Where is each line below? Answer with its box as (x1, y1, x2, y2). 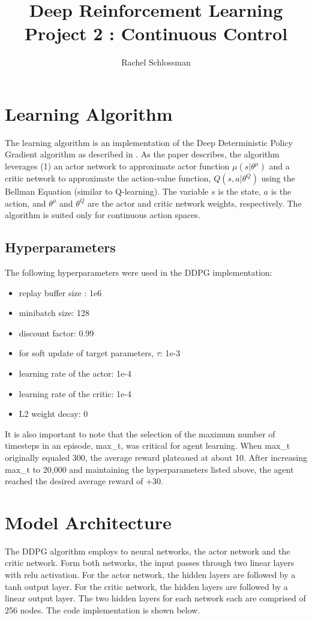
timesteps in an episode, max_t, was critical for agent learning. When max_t (5, 439, 290, 452)
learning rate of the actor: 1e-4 (19, 366, 131, 379)
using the (261, 172, 295, 184)
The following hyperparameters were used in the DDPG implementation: (5, 266, 272, 279)
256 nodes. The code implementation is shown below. (5, 603, 200, 616)
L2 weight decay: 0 (19, 407, 88, 420)
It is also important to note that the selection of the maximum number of (5, 427, 275, 440)
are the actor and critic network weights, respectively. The (88, 196, 302, 209)
